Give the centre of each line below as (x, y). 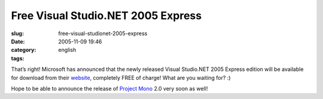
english (67, 50)
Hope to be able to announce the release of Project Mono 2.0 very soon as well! (109, 88)
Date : (18, 41)
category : (24, 50)
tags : (18, 58)
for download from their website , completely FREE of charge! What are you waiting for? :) (121, 78)
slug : (17, 33)
